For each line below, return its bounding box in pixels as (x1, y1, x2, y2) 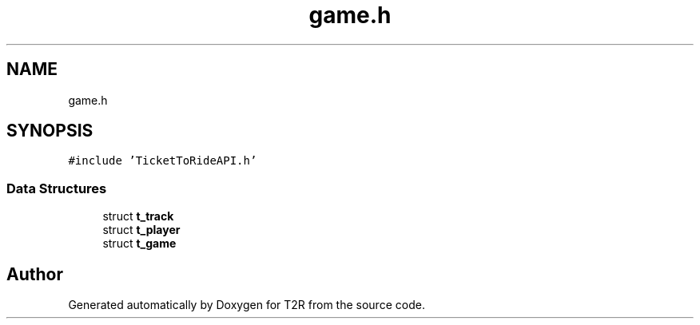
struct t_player (102, 223, 181, 237)
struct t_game (102, 236, 177, 251)
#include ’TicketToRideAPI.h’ (68, 154, 257, 168)
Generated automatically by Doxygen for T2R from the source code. (68, 298, 425, 312)
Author (6, 264, 63, 284)
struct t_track (102, 209, 174, 224)
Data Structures (6, 180, 107, 196)
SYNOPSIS (6, 121, 93, 141)
